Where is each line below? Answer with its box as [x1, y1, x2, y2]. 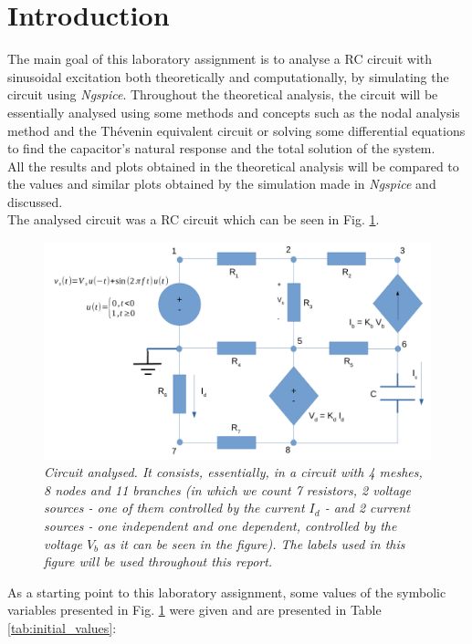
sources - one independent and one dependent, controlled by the [44, 515, 397, 535]
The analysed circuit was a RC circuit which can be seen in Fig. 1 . [7, 210, 380, 229]
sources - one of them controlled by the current [44, 498, 305, 517]
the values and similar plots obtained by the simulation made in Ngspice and [7, 174, 436, 193]
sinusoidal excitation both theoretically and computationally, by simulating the [7, 67, 449, 86]
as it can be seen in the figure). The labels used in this [103, 534, 405, 553]
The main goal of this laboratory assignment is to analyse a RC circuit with [7, 49, 433, 68]
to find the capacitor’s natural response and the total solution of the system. [7, 139, 435, 158]
